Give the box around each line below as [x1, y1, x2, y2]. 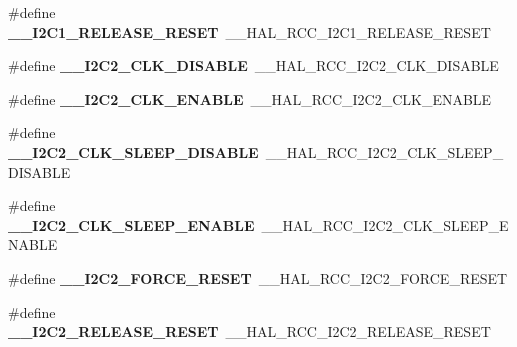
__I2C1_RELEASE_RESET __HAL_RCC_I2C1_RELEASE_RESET [8, 21, 491, 42]
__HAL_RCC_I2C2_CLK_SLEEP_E [261, 214, 509, 235]
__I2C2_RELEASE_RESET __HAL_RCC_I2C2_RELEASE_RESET [8, 321, 491, 342]
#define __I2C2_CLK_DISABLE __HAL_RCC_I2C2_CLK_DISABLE [8, 55, 499, 76]
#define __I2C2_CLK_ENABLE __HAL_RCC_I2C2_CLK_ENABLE [8, 88, 492, 109]
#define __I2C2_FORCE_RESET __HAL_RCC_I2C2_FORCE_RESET [8, 267, 508, 288]
